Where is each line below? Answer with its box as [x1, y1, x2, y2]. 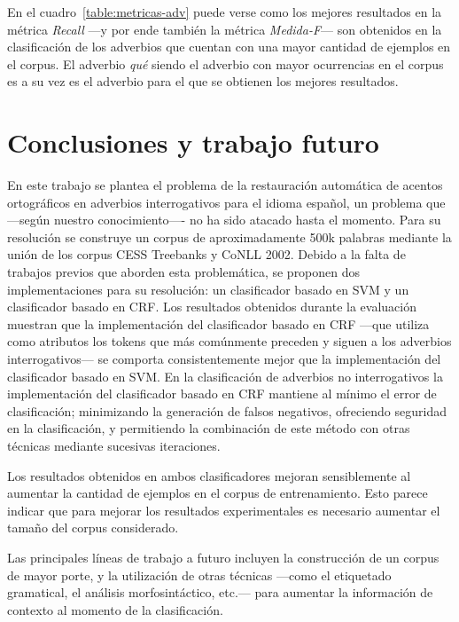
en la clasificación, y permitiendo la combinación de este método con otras [7, 419, 410, 437]
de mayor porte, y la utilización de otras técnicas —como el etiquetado [7, 565, 392, 584]
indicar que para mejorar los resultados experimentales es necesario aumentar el [7, 500, 440, 519]
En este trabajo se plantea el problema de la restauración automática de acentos [7, 176, 443, 194]
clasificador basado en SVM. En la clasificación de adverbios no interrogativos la [7, 366, 443, 385]
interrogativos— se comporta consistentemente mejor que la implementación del [7, 350, 441, 368]
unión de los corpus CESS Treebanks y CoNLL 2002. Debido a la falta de [7, 245, 406, 264]
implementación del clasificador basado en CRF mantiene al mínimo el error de [7, 384, 437, 403]
